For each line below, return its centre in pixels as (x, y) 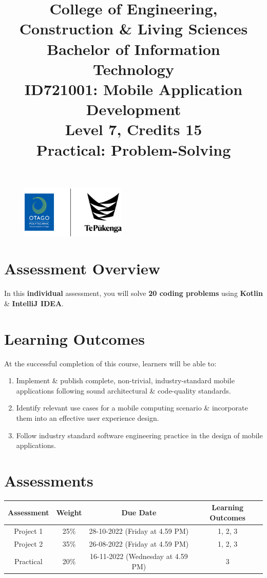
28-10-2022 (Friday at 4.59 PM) (139, 530)
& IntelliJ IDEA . (34, 303)
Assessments (49, 480)
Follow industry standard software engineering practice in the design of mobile (139, 435)
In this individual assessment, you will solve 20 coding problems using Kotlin (133, 293)
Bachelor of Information (133, 49)
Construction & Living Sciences (133, 29)
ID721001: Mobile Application (133, 89)
